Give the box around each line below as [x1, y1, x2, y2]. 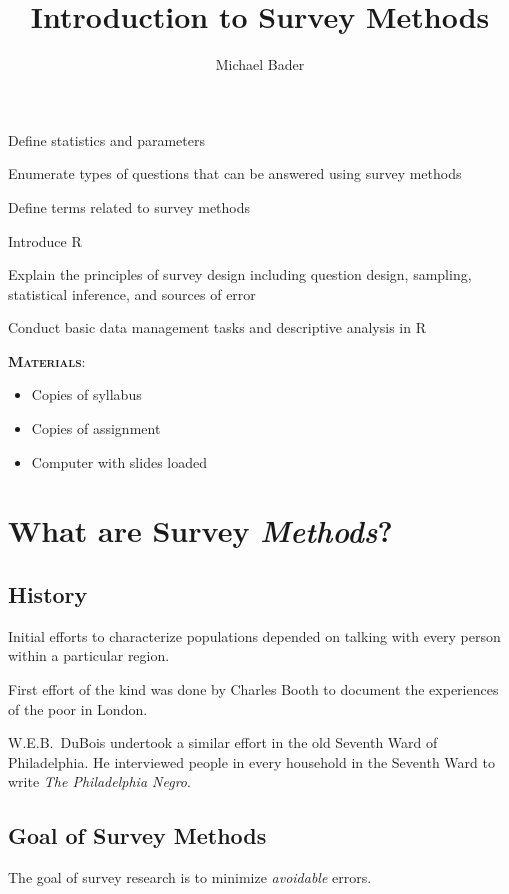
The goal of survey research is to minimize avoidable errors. [8, 867, 372, 888]
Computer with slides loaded [31, 451, 207, 472]
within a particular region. [8, 645, 170, 666]
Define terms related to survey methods [8, 196, 251, 217]
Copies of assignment [31, 418, 161, 439]
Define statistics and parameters [8, 129, 205, 150]
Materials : [8, 350, 86, 371]
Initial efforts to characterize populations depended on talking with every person [8, 625, 501, 646]
